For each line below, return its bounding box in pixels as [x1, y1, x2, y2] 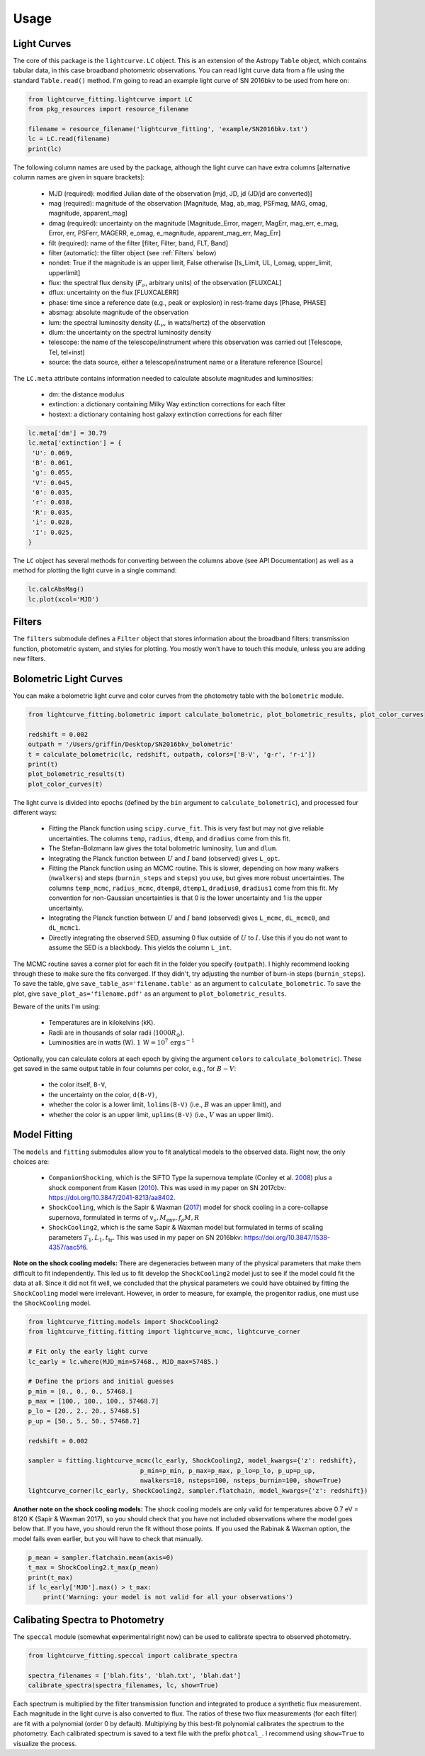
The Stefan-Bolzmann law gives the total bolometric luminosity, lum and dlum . [48, 844, 278, 852]
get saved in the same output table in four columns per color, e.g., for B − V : [13, 1065, 237, 1073]
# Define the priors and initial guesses [28, 1377, 174, 1386]
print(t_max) [28, 1573, 74, 1582]
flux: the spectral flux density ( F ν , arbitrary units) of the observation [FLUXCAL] [48, 279, 282, 289]
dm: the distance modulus [48, 390, 125, 399]
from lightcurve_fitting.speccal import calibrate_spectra [28, 1651, 237, 1660]
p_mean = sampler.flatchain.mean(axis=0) [28, 1553, 174, 1562]
